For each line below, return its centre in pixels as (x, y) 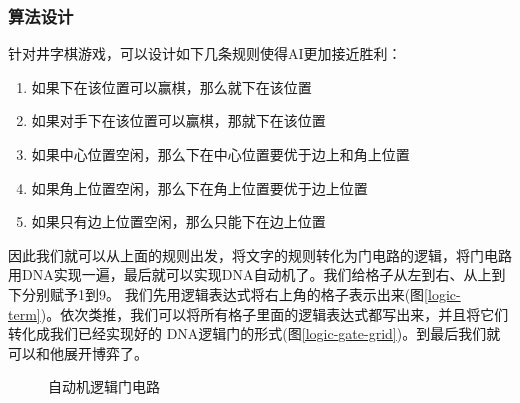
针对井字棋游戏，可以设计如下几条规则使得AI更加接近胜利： (205, 53)
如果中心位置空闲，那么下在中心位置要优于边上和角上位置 (220, 154)
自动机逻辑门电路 (104, 386)
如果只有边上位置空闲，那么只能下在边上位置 (178, 221)
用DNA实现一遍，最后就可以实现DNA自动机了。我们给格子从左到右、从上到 (257, 274)
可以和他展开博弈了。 (78, 352)
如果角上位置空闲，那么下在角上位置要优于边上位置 (199, 187)
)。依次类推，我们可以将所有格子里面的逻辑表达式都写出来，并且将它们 (274, 313)
